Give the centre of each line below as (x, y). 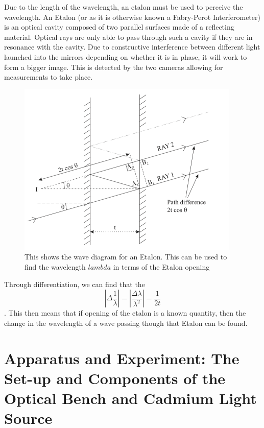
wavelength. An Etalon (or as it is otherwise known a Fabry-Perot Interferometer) (132, 17)
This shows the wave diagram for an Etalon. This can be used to (126, 257)
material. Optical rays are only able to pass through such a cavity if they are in (128, 37)
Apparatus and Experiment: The (122, 358)
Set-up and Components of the (115, 378)
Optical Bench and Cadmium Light (130, 398)
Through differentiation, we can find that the (75, 284)
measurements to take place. (49, 77)
